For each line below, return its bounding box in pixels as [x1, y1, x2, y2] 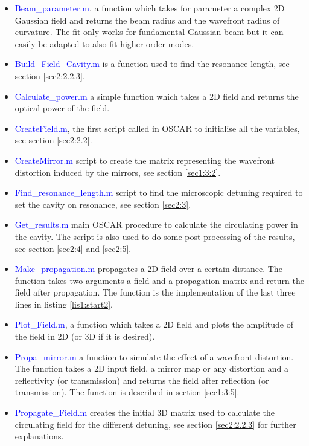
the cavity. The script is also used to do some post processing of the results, [14, 230, 295, 242]
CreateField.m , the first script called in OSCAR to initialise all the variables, [14, 121, 300, 134]
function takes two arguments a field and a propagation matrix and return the [14, 274, 304, 286]
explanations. [14, 430, 64, 442]
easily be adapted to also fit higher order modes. [14, 37, 194, 50]
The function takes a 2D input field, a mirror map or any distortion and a [14, 362, 289, 375]
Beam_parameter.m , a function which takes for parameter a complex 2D [14, 2, 285, 14]
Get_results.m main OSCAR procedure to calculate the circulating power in [14, 218, 298, 231]
